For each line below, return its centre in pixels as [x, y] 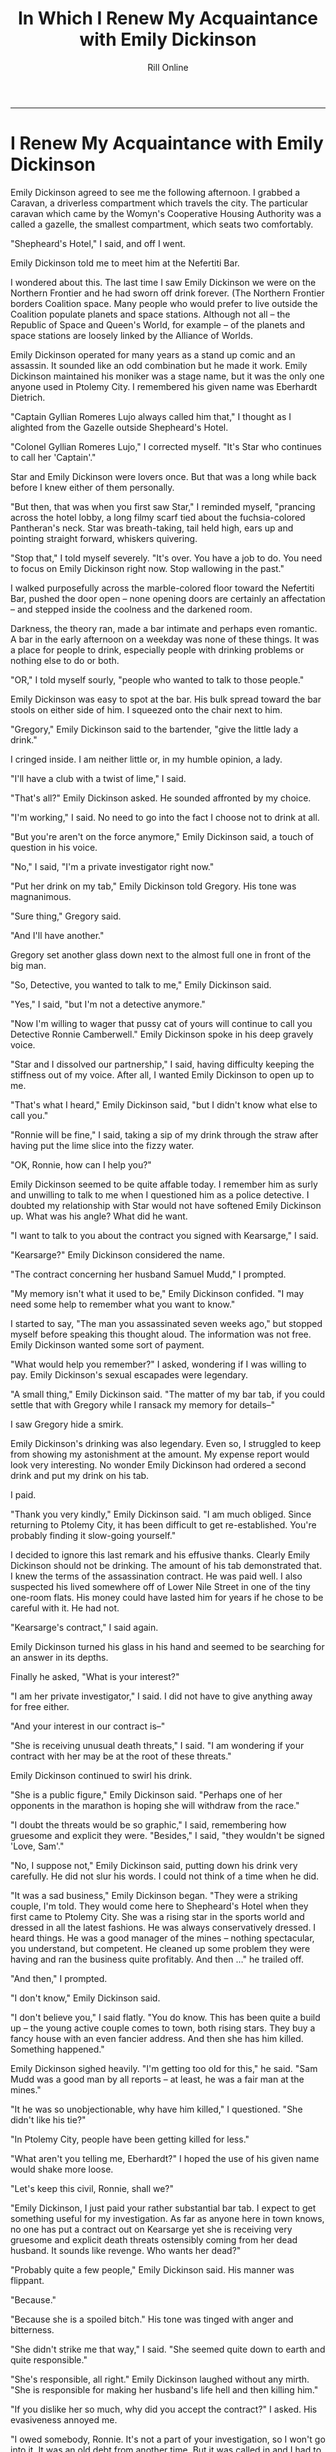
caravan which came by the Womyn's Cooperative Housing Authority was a [166, 213]
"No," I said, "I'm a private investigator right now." [112, 866]
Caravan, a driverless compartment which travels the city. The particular [159, 203]
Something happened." [57, 2049]
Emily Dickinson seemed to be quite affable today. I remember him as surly [164, 1184]
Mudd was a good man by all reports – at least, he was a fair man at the [157, 2079]
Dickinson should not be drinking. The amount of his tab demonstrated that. [166, 1565]
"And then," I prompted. [59, 1978]
